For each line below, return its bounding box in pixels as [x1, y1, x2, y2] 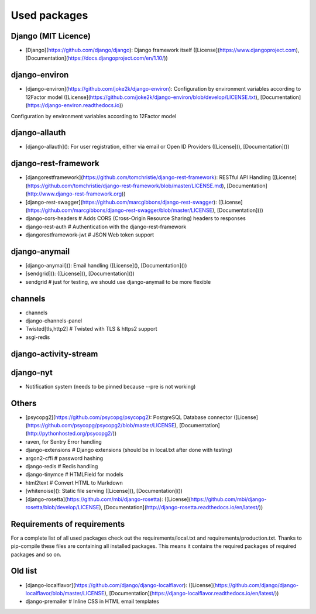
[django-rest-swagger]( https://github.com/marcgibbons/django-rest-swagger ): [25, 198, 217, 205]
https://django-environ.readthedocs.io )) [27, 102, 123, 109]
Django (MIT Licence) [11, 31, 91, 41]
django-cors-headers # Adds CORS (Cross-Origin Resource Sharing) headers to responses [25, 215, 246, 222]
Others [11, 398, 37, 408]
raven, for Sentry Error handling [25, 438, 102, 445]
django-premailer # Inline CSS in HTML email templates [25, 598, 159, 605]
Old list [11, 566, 37, 576]
